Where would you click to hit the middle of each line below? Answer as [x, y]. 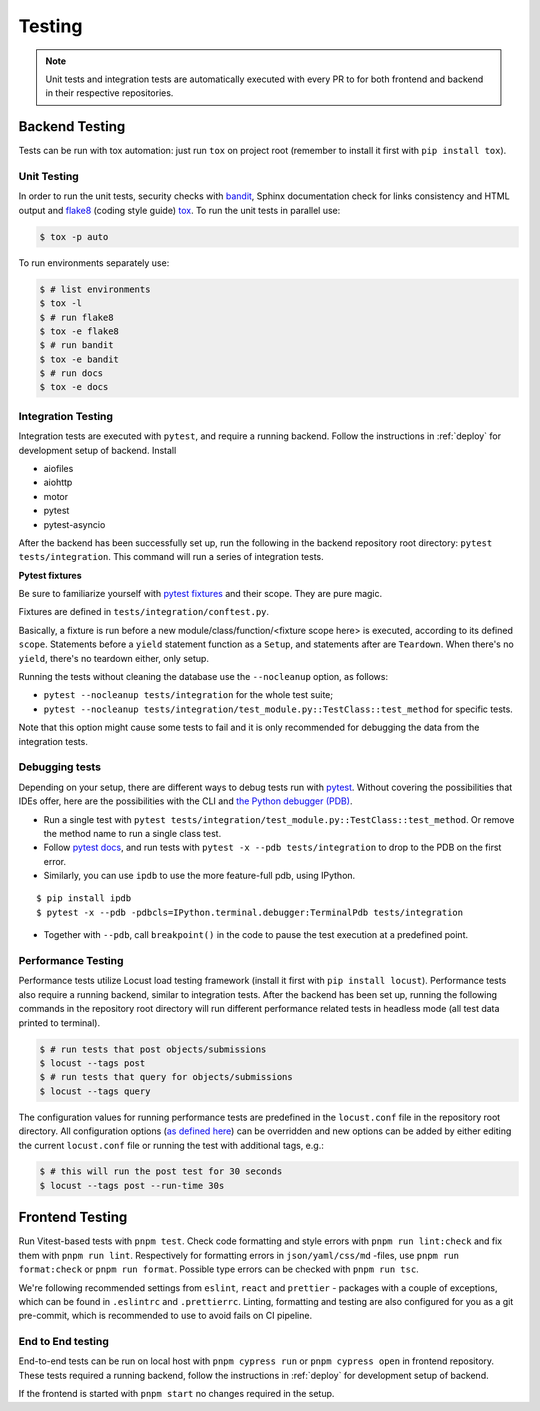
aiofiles [58, 468]
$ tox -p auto [74, 236]
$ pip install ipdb [84, 898]
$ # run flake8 [76, 317]
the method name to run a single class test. [132, 833]
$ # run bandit [76, 345]
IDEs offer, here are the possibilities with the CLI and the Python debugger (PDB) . [185, 801]
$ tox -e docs [74, 387]
